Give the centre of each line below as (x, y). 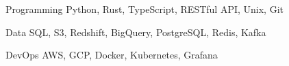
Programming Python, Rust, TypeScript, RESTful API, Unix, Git (145, 9)
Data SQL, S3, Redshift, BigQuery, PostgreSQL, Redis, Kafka (136, 32)
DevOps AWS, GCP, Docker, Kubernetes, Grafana (112, 55)
